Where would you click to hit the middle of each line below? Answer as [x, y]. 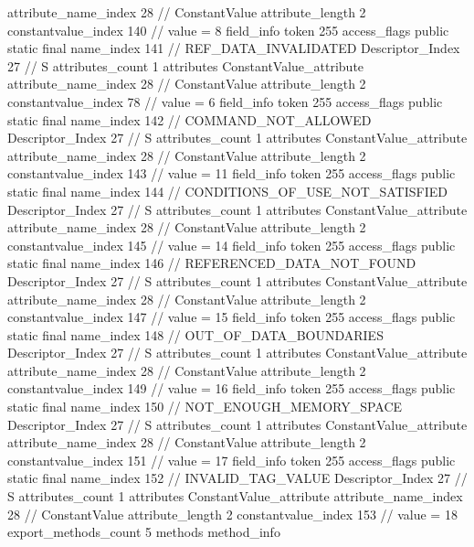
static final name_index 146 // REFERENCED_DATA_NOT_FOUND [212, 263]
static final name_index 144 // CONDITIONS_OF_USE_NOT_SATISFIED [227, 191]
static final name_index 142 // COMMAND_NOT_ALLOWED [190, 119]
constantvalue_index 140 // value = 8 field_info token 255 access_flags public [228, 30]
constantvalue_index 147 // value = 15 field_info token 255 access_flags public [232, 317]
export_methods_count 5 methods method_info [144, 532]
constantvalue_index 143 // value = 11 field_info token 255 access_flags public [232, 173]
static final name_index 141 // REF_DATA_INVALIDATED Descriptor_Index [234, 48]
